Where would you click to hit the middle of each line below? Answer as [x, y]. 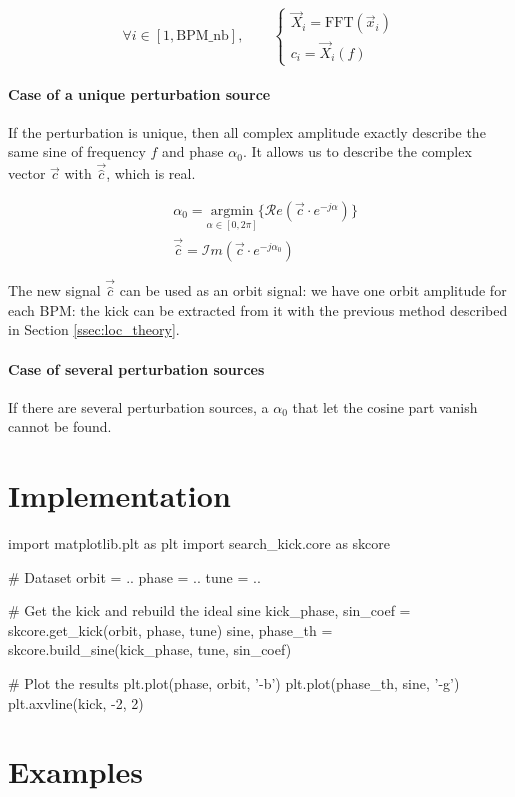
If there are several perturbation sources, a [138, 406]
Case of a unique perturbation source [139, 93]
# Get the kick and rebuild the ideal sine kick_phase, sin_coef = [209, 610]
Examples [75, 771]
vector [27, 173]
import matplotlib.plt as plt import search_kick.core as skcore [199, 543]
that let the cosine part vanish [385, 406]
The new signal [54, 290]
